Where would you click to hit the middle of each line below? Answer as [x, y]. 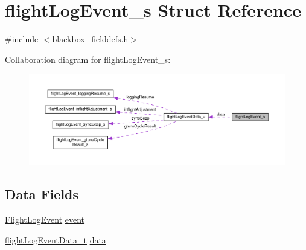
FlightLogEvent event [45, 220]
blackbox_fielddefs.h [90, 39]
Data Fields [42, 194]
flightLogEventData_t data [56, 239]
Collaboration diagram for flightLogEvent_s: [88, 59]
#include [22, 39]
